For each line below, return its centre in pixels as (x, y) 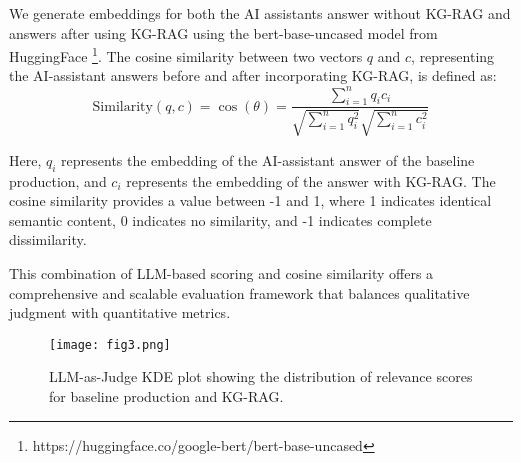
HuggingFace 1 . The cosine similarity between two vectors (186, 54)
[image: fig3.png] (110, 344)
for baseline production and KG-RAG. (166, 395)
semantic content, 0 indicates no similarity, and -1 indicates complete (220, 219)
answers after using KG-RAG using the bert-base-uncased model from (223, 32)
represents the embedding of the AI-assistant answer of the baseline (268, 159)
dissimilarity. (48, 239)
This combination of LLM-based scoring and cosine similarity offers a (221, 272)
